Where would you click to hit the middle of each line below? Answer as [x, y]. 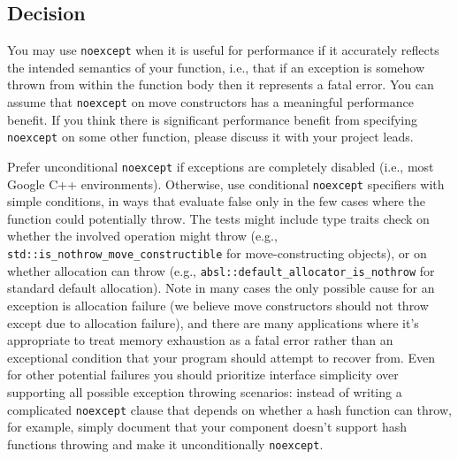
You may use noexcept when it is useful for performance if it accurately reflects [223, 50]
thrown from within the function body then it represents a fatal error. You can [221, 84]
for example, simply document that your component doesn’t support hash [207, 427]
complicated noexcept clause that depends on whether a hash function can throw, [229, 409]
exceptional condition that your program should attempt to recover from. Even [221, 357]
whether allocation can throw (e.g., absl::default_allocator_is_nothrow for [221, 270]
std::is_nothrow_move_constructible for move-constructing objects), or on [217, 253]
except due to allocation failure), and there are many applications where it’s [213, 322]
